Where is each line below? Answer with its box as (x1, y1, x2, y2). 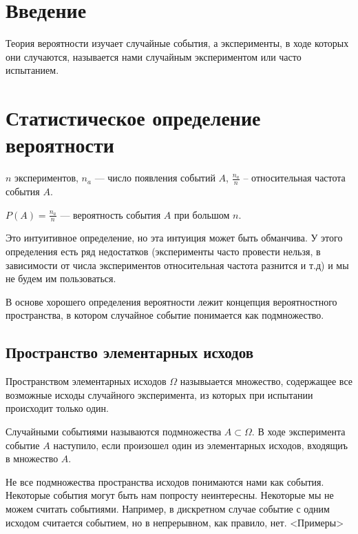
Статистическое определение (6, 103, 261, 132)
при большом (173, 207, 230, 221)
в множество (6, 451, 59, 466)
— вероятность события (60, 207, 161, 221)
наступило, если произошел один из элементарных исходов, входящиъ (53, 437, 348, 452)
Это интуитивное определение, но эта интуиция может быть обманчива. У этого (6, 230, 343, 245)
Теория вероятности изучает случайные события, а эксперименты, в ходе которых (6, 36, 349, 50)
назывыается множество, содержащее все (180, 374, 352, 388)
